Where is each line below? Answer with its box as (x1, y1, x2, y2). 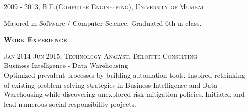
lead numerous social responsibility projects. (4, 98, 136, 109)
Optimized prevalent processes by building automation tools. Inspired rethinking (4, 69, 245, 80)
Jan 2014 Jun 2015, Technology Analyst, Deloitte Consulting (4, 50, 197, 61)
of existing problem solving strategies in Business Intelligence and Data (4, 79, 218, 90)
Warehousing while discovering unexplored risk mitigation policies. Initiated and (4, 89, 245, 99)
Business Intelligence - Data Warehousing (4, 60, 128, 70)
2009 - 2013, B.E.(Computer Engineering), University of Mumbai (4, 1, 204, 11)
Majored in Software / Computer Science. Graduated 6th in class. (4, 18, 202, 28)
